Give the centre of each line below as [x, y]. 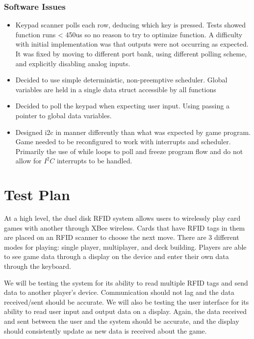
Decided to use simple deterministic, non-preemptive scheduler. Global [121, 80]
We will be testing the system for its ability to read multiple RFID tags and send [126, 282]
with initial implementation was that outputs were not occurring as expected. [132, 44]
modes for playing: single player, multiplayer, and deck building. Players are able [125, 247]
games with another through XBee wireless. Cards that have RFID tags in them [125, 227]
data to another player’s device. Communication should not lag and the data [119, 292]
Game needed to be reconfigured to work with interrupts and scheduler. [123, 142]
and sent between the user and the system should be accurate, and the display [122, 321]
